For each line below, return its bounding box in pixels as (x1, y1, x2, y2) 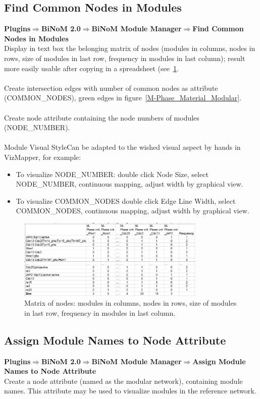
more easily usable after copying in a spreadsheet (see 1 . (4, 63, 179, 73)
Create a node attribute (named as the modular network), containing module (4, 375, 243, 386)
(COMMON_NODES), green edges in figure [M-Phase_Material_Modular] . (4, 92, 241, 103)
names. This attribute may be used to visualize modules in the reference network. (4, 385, 256, 396)
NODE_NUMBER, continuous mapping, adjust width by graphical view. (16, 179, 243, 189)
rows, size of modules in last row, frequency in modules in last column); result (4, 52, 245, 63)
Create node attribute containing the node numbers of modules (4, 112, 199, 123)
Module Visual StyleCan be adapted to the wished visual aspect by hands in (4, 142, 241, 152)
